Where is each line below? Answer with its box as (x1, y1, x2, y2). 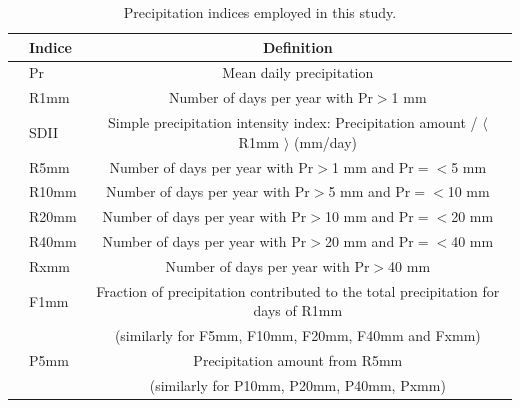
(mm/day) (294, 131, 358, 152)
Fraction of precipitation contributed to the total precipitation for (96, 280, 500, 301)
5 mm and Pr (328, 181, 411, 202)
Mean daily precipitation (222, 62, 374, 83)
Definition (262, 36, 333, 57)
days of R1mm (253, 300, 343, 321)
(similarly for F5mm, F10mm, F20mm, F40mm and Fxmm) (114, 325, 481, 346)
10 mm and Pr (324, 206, 414, 227)
